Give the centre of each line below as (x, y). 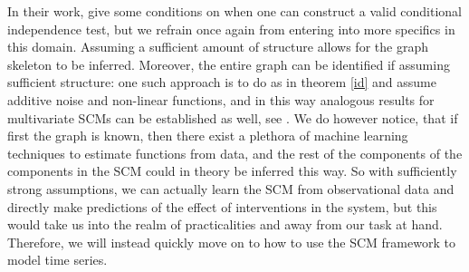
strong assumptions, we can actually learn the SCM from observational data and (231, 188)
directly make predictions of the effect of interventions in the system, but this (222, 206)
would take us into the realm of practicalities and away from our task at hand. (225, 224)
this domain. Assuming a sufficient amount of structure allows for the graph (218, 47)
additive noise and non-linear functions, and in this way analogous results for (221, 99)
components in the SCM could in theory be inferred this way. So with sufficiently (232, 171)
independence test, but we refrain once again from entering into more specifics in (231, 29)
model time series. (57, 260)
